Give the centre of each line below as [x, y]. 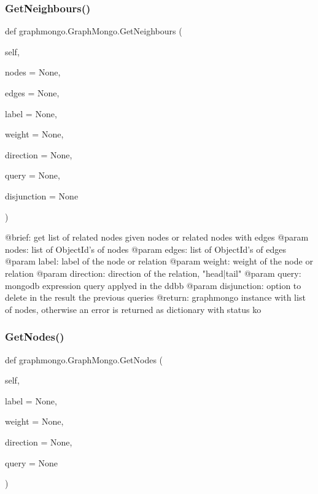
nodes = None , [33, 72]
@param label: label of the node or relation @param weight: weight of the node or [159, 261]
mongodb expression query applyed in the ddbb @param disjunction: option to [153, 285]
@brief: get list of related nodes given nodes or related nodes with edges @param [157, 237]
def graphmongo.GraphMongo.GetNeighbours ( [94, 31]
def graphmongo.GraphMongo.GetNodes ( [84, 359]
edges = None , [32, 93]
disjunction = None [42, 195]
